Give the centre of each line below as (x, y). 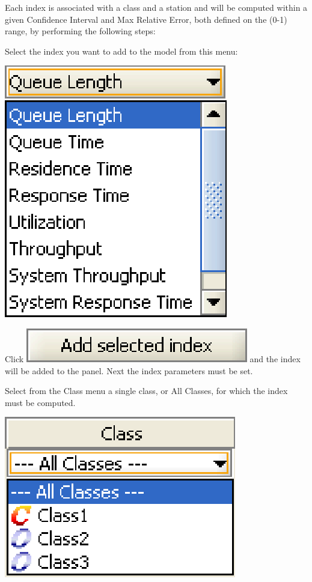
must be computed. (40, 402)
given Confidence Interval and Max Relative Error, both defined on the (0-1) (146, 19)
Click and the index (153, 358)
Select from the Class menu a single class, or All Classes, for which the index (146, 391)
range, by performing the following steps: (80, 31)
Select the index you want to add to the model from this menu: (121, 51)
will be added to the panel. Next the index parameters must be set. (129, 370)
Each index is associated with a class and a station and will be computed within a (156, 7)
